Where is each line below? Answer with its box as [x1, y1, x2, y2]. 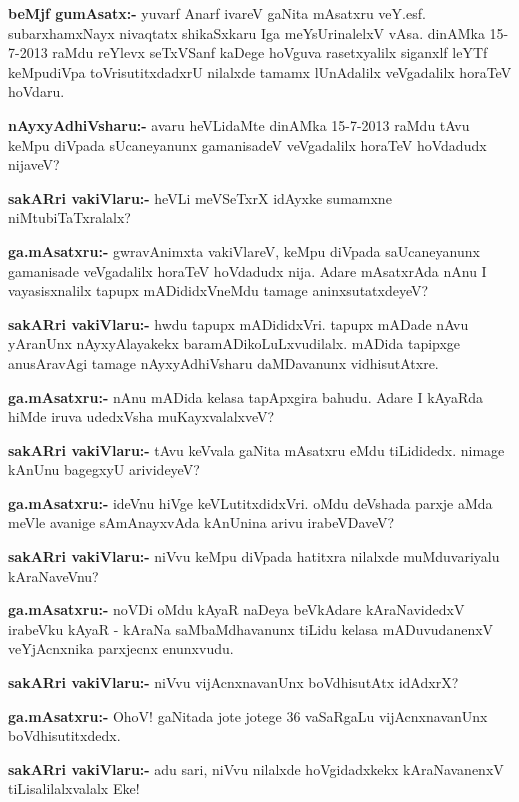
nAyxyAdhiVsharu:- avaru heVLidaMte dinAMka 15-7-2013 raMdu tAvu [8, 114, 470, 135]
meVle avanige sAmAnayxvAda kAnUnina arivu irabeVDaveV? [8, 512, 395, 533]
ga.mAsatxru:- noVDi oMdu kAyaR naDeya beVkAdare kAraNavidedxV [8, 599, 465, 620]
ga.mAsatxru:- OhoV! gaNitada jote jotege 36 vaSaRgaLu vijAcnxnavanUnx [8, 705, 488, 726]
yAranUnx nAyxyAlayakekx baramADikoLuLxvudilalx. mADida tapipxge [8, 333, 461, 354]
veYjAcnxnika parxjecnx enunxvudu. [8, 638, 234, 659]
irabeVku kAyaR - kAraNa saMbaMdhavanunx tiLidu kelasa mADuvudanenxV [8, 618, 494, 639]
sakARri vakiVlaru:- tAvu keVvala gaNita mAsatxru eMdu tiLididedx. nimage [8, 439, 505, 460]
